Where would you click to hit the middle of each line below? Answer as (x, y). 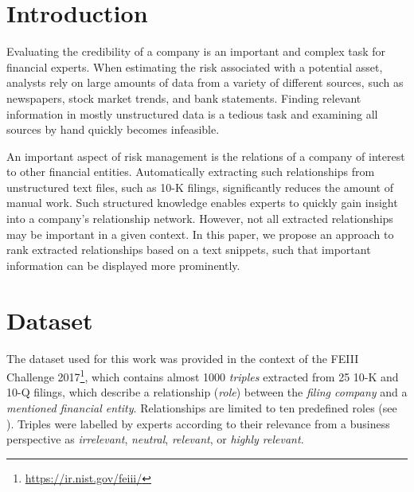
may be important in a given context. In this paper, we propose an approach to (200, 234)
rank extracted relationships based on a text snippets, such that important (189, 250)
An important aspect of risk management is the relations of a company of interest (206, 156)
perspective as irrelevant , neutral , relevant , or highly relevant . (155, 439)
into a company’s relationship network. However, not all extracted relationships (200, 219)
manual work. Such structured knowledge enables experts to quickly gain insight (202, 203)
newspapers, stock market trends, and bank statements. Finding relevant (184, 98)
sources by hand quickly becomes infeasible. (113, 129)
